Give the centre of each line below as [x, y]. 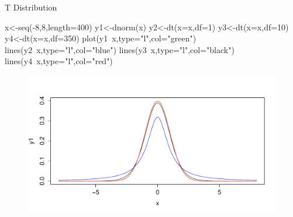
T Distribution [31, 7]
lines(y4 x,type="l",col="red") [59, 61]
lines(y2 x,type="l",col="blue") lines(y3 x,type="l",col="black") [120, 49]
